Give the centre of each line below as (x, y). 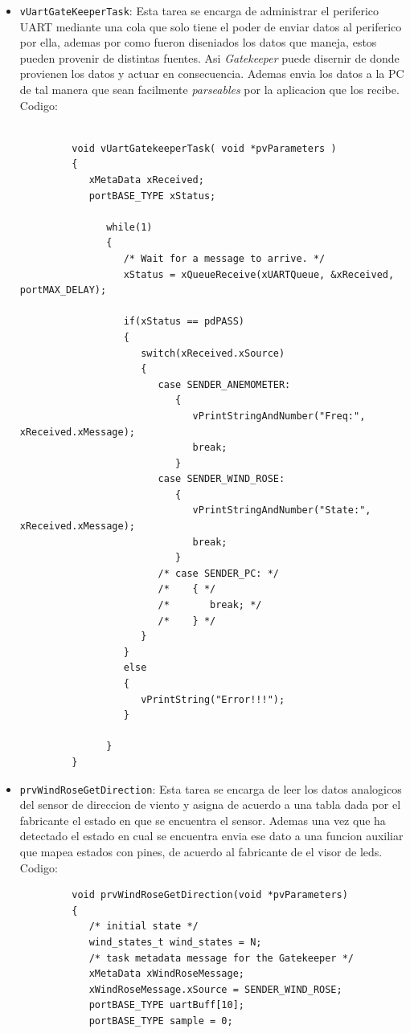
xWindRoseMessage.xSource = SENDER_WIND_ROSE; (215, 989)
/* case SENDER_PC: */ (218, 573)
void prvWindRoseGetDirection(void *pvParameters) (210, 895)
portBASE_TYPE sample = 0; (161, 1021)
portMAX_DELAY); (63, 290)
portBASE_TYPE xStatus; (152, 196)
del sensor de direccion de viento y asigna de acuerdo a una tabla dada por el (210, 804)
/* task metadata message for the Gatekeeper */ (221, 958)
